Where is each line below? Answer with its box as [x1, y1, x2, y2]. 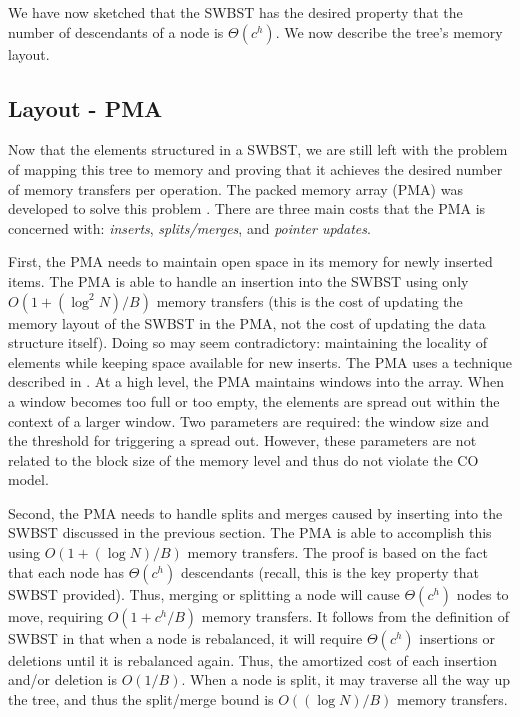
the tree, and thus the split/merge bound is [8, 688, 274, 709]
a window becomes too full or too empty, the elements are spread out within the [8, 390, 500, 411]
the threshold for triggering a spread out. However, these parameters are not [8, 430, 477, 451]
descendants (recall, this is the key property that [180, 561, 479, 582]
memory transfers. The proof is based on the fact [187, 542, 488, 563]
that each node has [8, 561, 124, 582]
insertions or [419, 627, 495, 648]
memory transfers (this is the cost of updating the [156, 290, 463, 311]
